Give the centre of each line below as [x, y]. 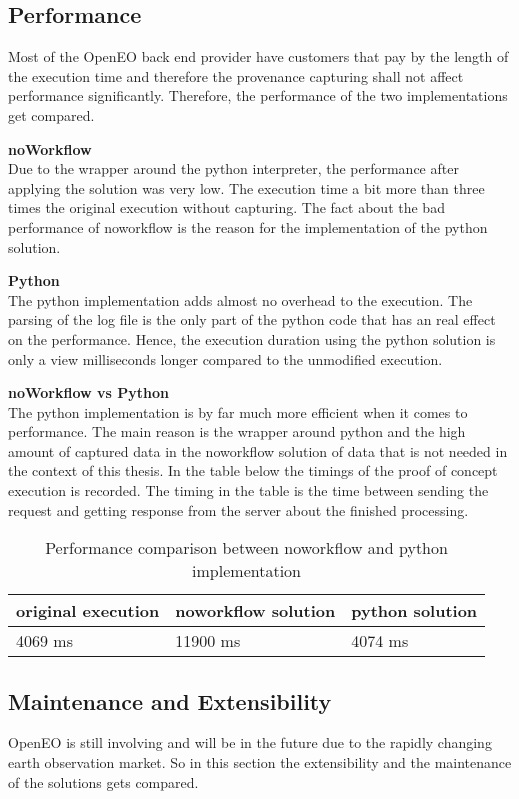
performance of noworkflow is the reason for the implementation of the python [248, 226]
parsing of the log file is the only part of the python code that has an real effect [252, 319]
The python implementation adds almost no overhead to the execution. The [240, 299]
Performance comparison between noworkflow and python [246, 548]
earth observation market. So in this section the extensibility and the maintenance [260, 762]
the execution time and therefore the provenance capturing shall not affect [236, 75]
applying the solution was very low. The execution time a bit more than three [246, 187]
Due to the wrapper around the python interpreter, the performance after [233, 168]
